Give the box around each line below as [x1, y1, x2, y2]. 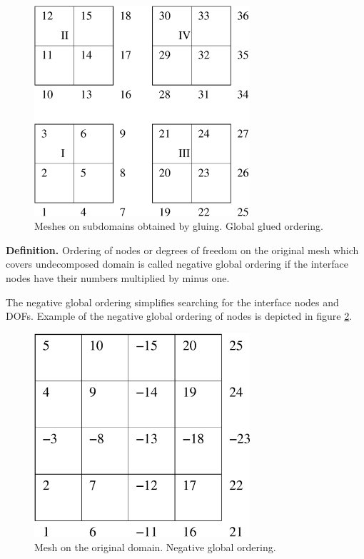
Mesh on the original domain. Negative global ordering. [34, 539, 276, 554]
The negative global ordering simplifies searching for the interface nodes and [6, 294, 339, 309]
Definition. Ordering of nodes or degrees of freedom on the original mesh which [6, 242, 359, 257]
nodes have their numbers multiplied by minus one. [6, 271, 230, 286]
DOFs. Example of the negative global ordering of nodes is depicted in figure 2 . [6, 308, 353, 323]
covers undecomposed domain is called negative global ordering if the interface [6, 256, 348, 271]
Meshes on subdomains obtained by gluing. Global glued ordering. [34, 218, 323, 233]
